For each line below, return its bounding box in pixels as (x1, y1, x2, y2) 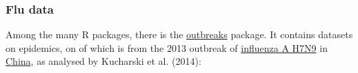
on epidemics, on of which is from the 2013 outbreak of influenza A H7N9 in (6, 40, 328, 55)
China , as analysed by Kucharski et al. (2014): (6, 54, 201, 68)
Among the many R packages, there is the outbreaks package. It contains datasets (6, 27, 353, 42)
